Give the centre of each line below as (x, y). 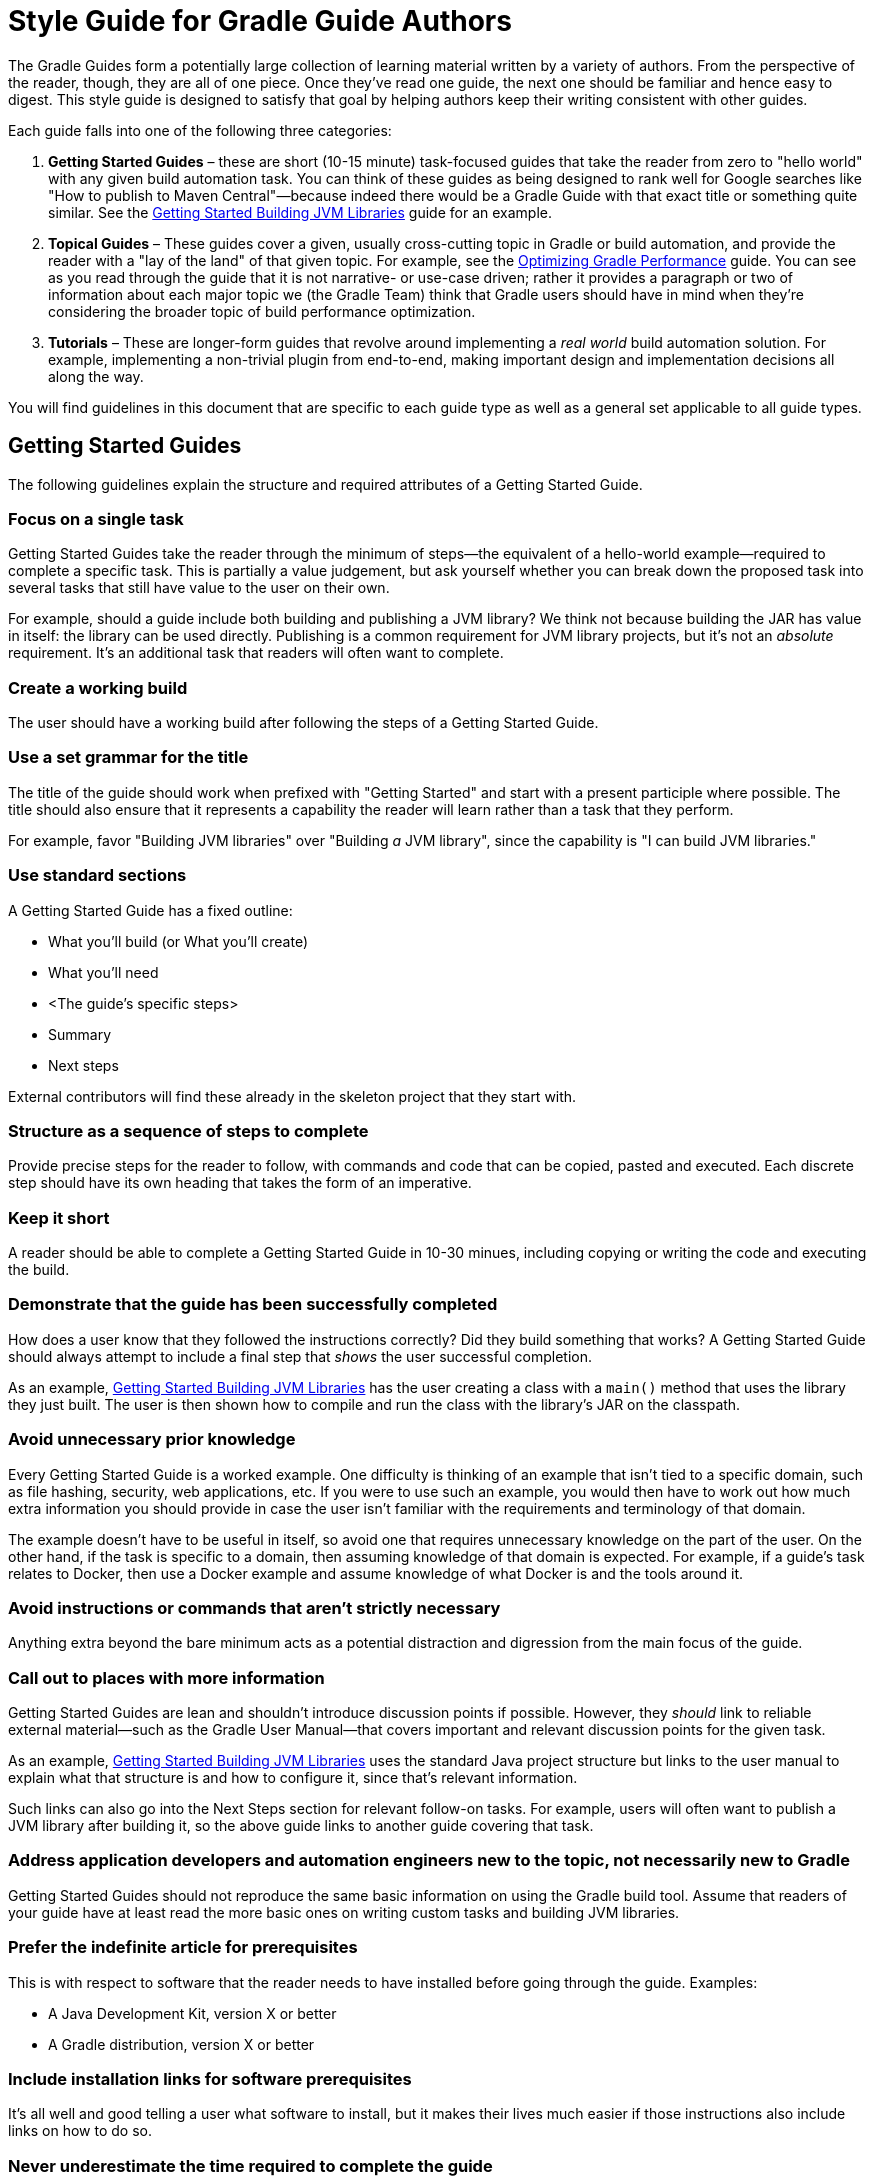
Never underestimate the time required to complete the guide (250, 2165)
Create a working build (98, 687)
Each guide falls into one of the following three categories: (200, 130)
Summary (80, 1034)
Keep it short (59, 1217)
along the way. (96, 376)
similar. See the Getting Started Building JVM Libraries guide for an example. (300, 212)
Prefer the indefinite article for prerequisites (183, 1947)
